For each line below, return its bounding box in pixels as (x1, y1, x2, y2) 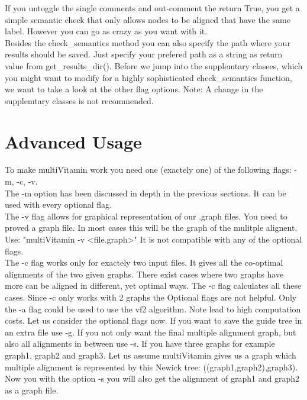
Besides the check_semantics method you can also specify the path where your (5, 36, 290, 49)
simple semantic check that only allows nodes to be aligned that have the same (5, 13, 290, 25)
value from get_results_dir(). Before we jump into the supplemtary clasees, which (5, 59, 303, 72)
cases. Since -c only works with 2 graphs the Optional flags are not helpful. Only (5, 291, 297, 303)
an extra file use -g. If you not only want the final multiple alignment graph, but (5, 325, 296, 338)
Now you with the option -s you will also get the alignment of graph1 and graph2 (5, 372, 300, 385)
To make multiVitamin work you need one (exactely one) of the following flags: (5, 163, 292, 176)
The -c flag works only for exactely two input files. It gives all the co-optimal (5, 256, 283, 269)
